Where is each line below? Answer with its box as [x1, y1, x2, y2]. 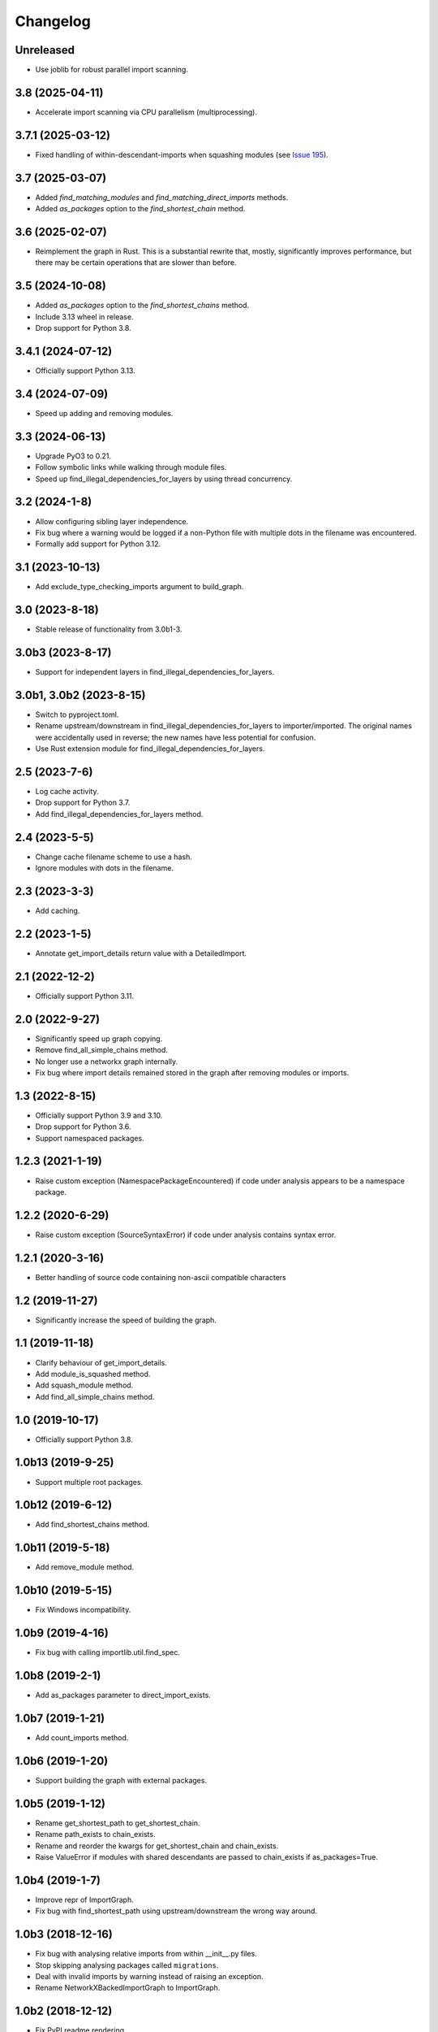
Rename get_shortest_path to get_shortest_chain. [35, 1817, 200, 1828]
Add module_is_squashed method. [35, 1369, 151, 1379]
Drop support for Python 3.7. [35, 797, 131, 808]
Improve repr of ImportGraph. [35, 1895, 134, 1904]
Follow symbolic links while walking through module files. [35, 462, 227, 472]
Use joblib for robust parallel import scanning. [35, 65, 188, 75]
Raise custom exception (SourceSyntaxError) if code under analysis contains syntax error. [35, 1230, 337, 1240]
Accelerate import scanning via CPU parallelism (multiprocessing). [35, 106, 257, 117]
